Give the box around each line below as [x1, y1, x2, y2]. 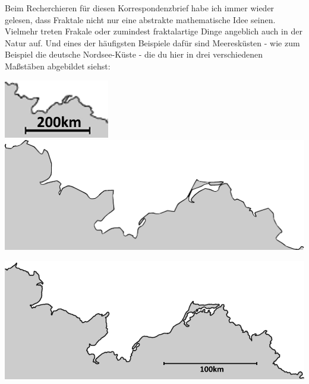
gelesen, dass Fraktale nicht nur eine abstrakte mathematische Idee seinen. [5, 13, 276, 26]
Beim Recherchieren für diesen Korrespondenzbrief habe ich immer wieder [5, 2, 275, 14]
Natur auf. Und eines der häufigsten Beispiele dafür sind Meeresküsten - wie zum [5, 36, 300, 49]
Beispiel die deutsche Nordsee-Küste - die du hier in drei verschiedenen [5, 48, 263, 61]
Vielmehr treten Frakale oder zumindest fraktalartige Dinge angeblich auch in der [5, 25, 302, 37]
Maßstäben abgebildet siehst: [5, 59, 111, 72]
